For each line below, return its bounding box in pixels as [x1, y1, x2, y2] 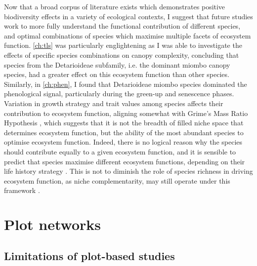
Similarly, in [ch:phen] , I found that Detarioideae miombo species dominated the [4, 78, 247, 89]
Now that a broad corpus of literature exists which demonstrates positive [4, 1, 225, 11]
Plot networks [4, 214, 101, 234]
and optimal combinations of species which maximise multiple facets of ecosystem [4, 30, 251, 40]
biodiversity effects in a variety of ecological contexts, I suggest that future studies [4, 11, 253, 21]
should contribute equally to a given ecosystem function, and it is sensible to [4, 146, 236, 156]
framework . [4, 185, 40, 195]
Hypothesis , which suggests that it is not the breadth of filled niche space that [4, 117, 244, 128]
